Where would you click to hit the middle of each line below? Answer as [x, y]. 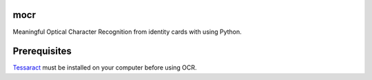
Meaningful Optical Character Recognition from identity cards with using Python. [127, 32]
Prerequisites [42, 51]
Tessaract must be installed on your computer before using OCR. [105, 68]
